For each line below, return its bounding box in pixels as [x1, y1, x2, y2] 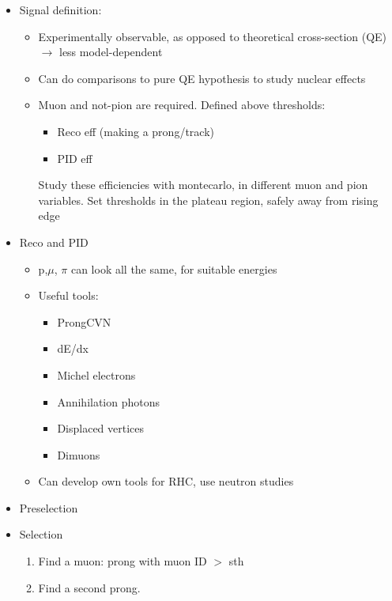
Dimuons [57, 446, 100, 463]
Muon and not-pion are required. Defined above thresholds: [38, 96, 326, 113]
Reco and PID [19, 233, 89, 250]
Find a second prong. [38, 579, 141, 595]
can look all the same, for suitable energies [70, 260, 277, 277]
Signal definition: [19, 2, 102, 17]
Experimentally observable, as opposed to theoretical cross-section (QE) [38, 28, 387, 44]
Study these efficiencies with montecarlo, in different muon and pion [38, 176, 368, 193]
